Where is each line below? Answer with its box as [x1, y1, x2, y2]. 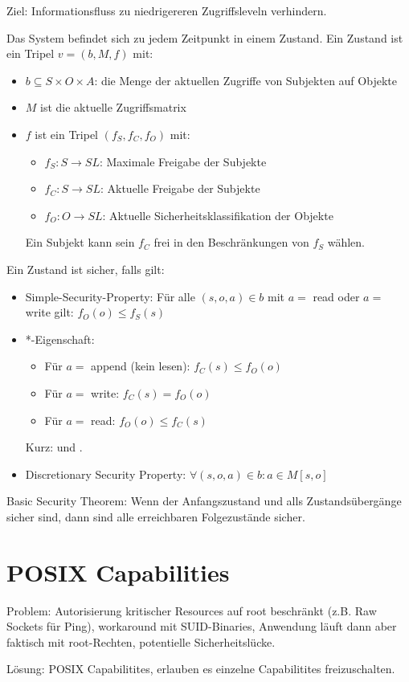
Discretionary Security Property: [25, 465, 186, 482]
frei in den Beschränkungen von [153, 234, 309, 251]
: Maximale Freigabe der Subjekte [99, 153, 267, 169]
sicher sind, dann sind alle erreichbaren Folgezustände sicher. [6, 508, 305, 525]
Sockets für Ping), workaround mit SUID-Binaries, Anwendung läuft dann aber [6, 618, 397, 635]
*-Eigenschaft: [25, 330, 95, 347]
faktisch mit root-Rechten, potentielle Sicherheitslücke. [6, 633, 276, 650]
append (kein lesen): [91, 357, 190, 374]
